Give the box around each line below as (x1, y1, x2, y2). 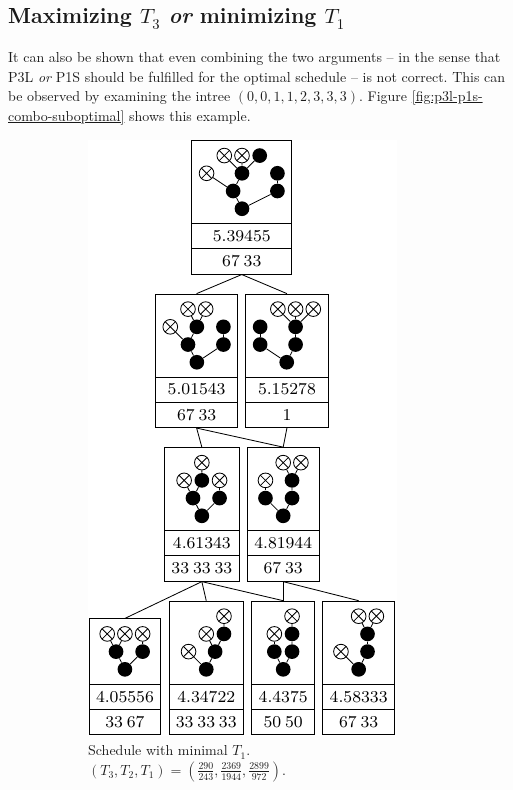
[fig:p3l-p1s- (411, 85, 483, 106)
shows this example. (129, 104, 251, 125)
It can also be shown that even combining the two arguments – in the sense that (8, 46, 501, 67)
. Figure (358, 85, 408, 106)
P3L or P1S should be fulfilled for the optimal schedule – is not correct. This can (8, 65, 506, 86)
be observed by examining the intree (8, 85, 231, 106)
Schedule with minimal (88, 739, 228, 760)
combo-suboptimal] (8, 104, 125, 125)
